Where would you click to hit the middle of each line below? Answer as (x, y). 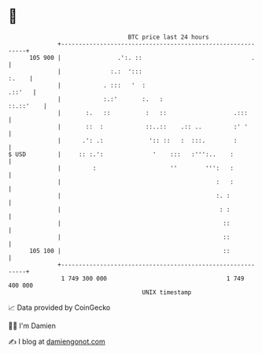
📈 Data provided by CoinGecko (59, 307)
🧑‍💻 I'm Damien (32, 326)
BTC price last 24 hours (169, 37)
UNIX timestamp (167, 292)
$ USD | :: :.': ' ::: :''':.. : (121, 154)
